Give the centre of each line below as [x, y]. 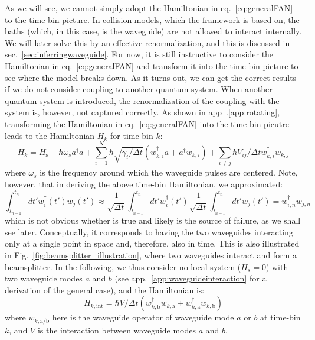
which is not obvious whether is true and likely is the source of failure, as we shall [153, 220]
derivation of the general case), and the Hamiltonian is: [105, 289]
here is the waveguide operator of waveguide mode [143, 317]
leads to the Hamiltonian [50, 135]
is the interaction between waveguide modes [117, 330]
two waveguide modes [44, 278]
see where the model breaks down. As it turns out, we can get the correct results [151, 77]
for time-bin [132, 135]
